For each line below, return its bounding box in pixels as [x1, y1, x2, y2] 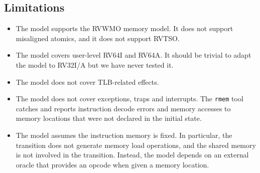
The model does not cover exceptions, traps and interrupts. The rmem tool [16, 93, 243, 104]
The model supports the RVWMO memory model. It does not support [16, 23, 233, 34]
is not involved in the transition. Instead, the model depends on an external [16, 149, 249, 160]
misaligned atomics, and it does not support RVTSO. [16, 33, 180, 43]
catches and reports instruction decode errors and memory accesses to [16, 103, 231, 113]
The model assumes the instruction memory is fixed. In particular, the [16, 130, 232, 140]
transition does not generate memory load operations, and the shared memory [16, 139, 256, 150]
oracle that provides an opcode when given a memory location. [16, 159, 209, 169]
